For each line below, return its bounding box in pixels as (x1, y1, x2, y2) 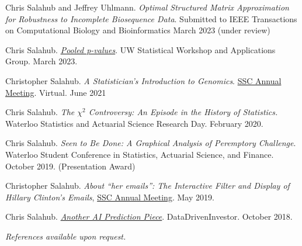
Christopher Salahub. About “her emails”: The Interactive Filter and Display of (5, 179, 290, 192)
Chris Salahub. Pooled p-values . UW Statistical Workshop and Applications (5, 43, 276, 56)
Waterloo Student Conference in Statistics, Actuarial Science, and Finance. (5, 148, 274, 160)
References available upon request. (5, 230, 126, 242)
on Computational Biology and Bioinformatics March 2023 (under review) (5, 24, 270, 36)
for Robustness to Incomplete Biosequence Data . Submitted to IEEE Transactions (5, 12, 297, 25)
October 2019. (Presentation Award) (5, 160, 136, 172)
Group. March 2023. (5, 55, 78, 67)
